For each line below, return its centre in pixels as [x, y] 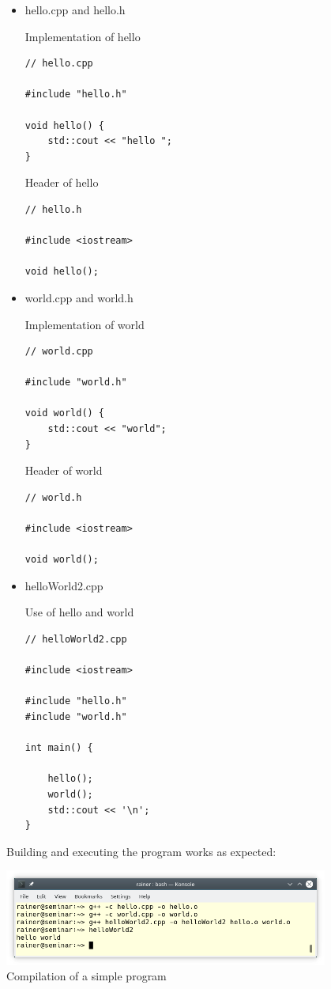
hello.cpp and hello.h [75, 9]
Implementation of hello [83, 36]
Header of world [64, 470]
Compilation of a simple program [87, 976]
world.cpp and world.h [79, 297]
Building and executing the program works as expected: [141, 851]
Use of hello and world [79, 612]
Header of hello [62, 182]
